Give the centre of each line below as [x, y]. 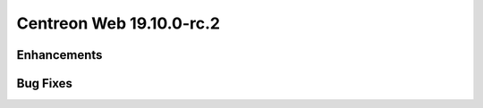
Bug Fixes [45, 83]
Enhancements [59, 55]
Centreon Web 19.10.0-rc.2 [119, 23]
